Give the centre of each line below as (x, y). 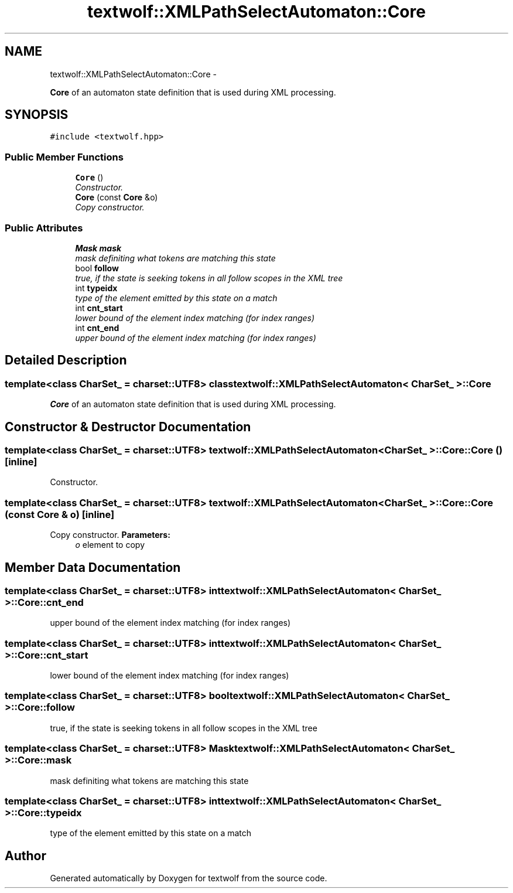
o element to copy (110, 545)
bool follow (97, 268)
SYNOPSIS (37, 115)
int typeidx (96, 288)
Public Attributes (44, 228)
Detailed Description (66, 360)
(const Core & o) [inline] (60, 514)
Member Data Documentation (93, 567)
